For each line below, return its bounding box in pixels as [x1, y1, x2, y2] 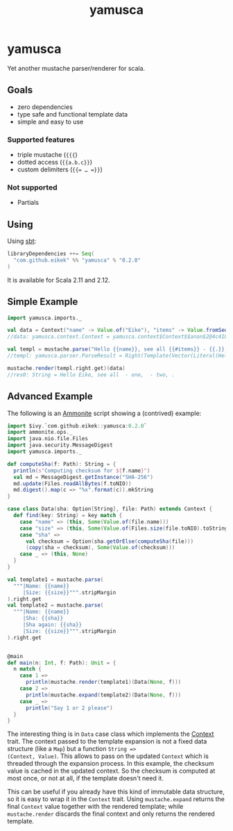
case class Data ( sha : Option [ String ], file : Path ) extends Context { [7, 505, 213, 512]
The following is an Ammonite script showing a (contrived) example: [7, 409, 202, 417]
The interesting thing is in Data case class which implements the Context [7, 730, 214, 738]
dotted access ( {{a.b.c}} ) [17, 158, 92, 167]
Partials [17, 199, 40, 207]
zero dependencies [17, 103, 73, 111]
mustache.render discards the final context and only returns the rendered [7, 809, 215, 818]
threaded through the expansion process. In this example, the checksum [7, 759, 214, 768]
